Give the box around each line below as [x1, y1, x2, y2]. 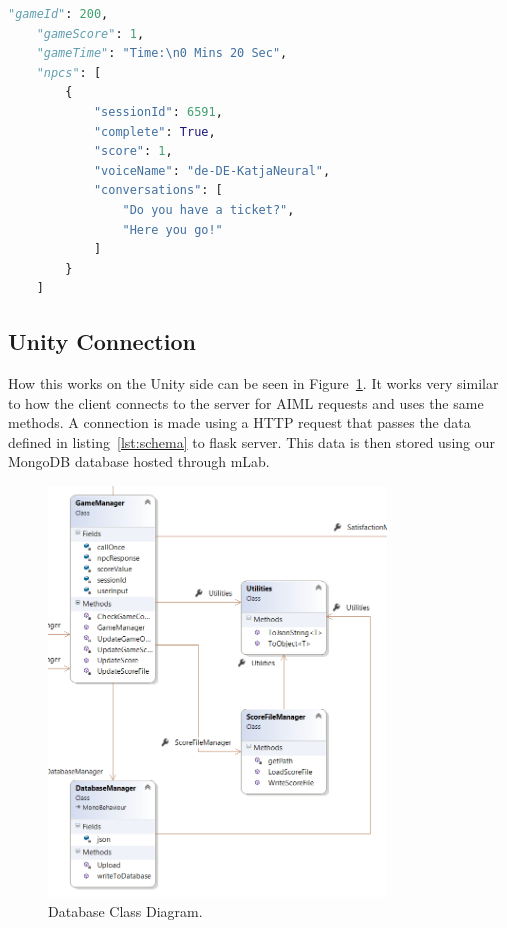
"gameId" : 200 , [8, 7, 109, 21]
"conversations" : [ [93, 183, 223, 198]
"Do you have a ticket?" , [122, 202, 295, 217]
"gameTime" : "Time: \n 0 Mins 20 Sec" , [36, 46, 288, 61]
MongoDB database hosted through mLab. [8, 451, 270, 472]
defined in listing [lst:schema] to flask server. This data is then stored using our [8, 431, 495, 452]
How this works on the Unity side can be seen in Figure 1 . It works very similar [8, 373, 499, 394]
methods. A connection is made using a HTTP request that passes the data [8, 412, 471, 433]
